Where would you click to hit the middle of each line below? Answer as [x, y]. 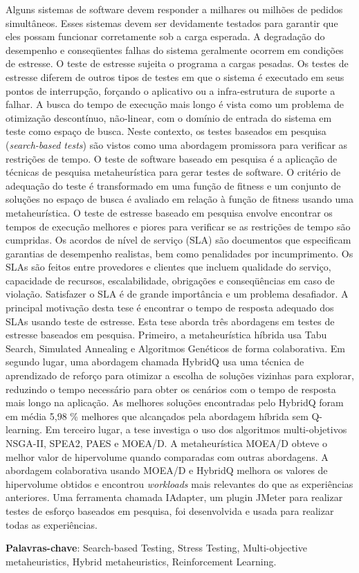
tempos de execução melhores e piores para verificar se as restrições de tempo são [178, 226]
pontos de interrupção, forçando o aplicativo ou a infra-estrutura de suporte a [171, 90]
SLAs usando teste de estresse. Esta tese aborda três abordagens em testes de [170, 321]
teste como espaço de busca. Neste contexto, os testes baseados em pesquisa [166, 131]
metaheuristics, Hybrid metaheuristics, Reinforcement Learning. [141, 561]
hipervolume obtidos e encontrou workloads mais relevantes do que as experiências [179, 483]
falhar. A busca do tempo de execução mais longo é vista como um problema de [175, 104]
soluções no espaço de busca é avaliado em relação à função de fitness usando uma [179, 199]
